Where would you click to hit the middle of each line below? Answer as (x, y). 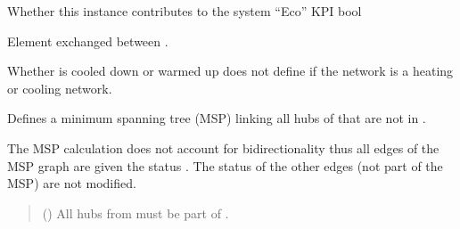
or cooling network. (60, 88)
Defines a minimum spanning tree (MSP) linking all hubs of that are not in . (217, 118)
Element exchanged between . (88, 41)
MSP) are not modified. (72, 183)
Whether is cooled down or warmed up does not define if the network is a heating (230, 71)
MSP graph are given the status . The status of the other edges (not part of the (225, 165)
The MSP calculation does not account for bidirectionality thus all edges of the (223, 147)
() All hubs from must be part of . (136, 213)
